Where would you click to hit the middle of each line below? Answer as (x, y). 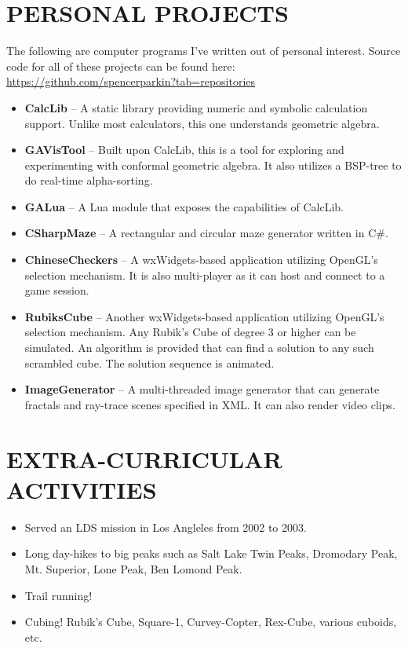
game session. (57, 290)
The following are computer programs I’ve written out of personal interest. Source (204, 51)
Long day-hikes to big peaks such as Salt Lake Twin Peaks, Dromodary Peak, (211, 553)
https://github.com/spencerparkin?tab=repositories (131, 81)
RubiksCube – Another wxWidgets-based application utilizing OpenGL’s (204, 316)
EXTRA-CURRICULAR (144, 458)
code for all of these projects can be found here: (121, 66)
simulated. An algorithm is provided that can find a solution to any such (199, 348)
